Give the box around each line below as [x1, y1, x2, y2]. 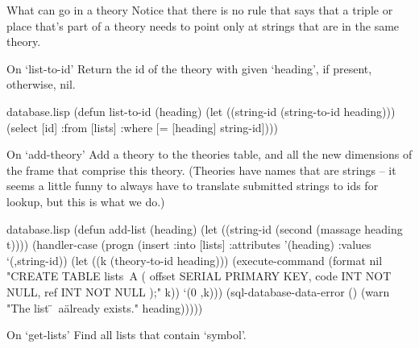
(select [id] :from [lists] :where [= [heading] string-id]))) [6, 118, 278, 135]
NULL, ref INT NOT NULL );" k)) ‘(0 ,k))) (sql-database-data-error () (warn [6, 283, 390, 300]
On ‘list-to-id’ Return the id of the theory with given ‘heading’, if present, [6, 60, 372, 77]
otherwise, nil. [6, 76, 76, 93]
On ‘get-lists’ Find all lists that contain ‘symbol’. [6, 326, 247, 343]
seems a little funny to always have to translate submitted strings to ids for [6, 177, 379, 194]
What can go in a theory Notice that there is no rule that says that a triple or [6, 2, 393, 18]
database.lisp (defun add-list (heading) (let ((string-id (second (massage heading [6, 220, 403, 237]
